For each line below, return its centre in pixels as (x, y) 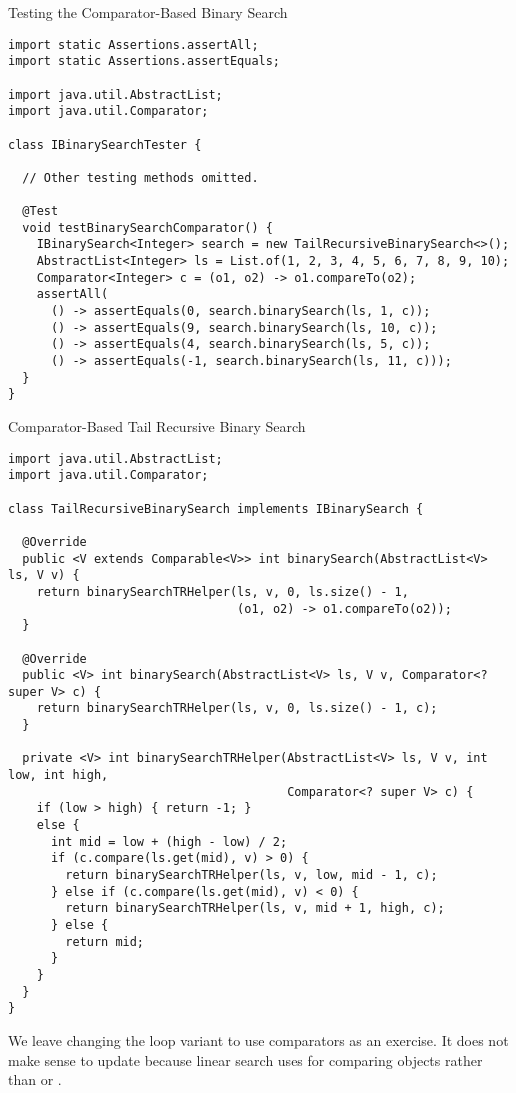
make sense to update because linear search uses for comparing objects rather (245, 1059)
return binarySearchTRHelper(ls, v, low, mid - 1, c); (251, 875)
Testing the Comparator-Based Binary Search (148, 12)
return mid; (105, 941)
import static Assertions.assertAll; (133, 44)
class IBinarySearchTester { (105, 144)
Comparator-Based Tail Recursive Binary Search (157, 426)
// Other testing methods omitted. (140, 177)
